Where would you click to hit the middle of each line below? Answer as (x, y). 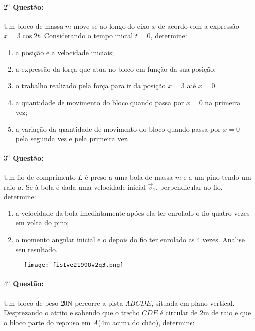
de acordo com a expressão (198, 26)
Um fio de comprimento (40, 176)
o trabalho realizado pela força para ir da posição (91, 86)
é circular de (179, 312)
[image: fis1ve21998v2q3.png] (74, 265)
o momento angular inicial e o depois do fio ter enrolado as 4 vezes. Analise (130, 239)
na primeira (223, 102)
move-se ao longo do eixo (112, 26)
